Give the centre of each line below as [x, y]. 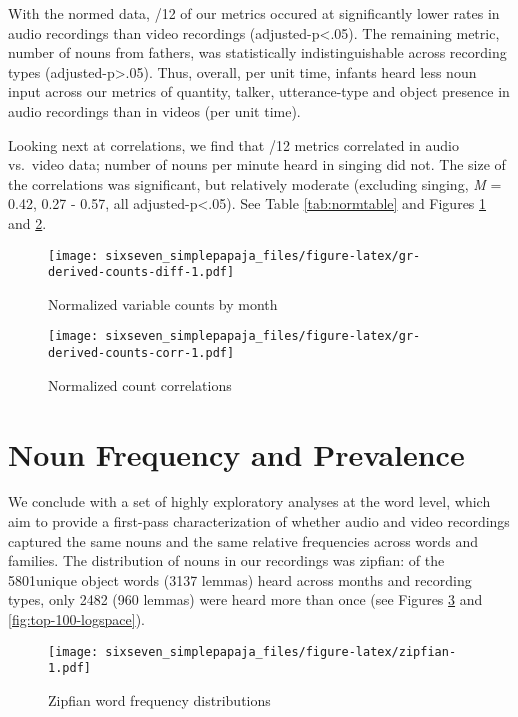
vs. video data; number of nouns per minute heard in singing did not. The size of [257, 164]
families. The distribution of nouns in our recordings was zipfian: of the [226, 560]
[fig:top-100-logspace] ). [76, 619]
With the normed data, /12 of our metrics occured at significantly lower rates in [254, 13]
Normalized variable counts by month [163, 303]
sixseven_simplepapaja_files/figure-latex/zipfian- [281, 651]
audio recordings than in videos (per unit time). [154, 110]
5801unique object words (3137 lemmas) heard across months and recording [240, 579]
